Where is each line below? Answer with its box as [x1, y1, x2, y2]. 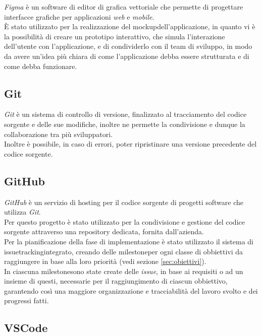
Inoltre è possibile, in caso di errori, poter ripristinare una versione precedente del [4, 139, 257, 149]
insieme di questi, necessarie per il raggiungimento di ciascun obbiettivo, [4, 276, 228, 286]
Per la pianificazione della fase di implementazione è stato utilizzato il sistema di [4, 236, 254, 246]
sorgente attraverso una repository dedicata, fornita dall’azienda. [4, 226, 204, 237]
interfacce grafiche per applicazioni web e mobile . [4, 11, 154, 22]
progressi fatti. [4, 295, 49, 306]
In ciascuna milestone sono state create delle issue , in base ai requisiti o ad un [4, 265, 243, 276]
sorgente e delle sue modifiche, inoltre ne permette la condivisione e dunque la [4, 118, 245, 129]
